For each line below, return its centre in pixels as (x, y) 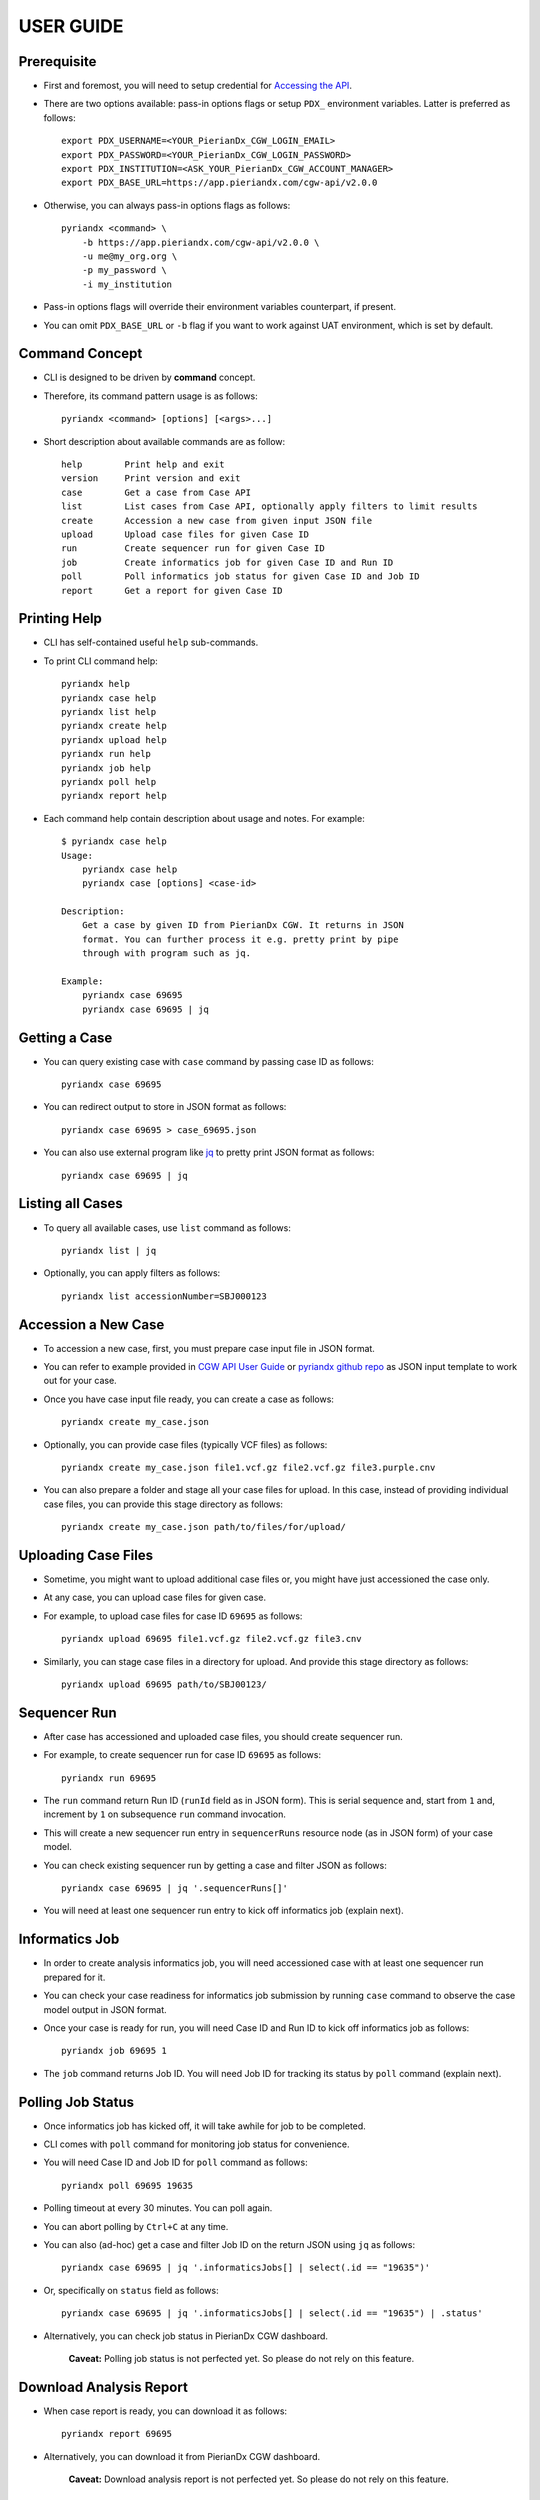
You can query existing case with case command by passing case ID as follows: (209, 1061)
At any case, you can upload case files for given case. (155, 1597)
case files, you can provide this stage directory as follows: (163, 1504)
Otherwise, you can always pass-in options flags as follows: (167, 205)
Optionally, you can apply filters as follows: (132, 1273)
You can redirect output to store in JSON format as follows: (165, 1107)
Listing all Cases (71, 1203)
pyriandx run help (106, 754)
